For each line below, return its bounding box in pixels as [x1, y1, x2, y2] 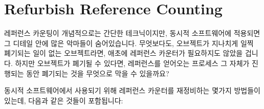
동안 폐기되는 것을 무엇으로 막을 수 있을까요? [26, 68, 169, 78]
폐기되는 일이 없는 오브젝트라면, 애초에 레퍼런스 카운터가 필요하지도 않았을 [4, 48, 243, 58]
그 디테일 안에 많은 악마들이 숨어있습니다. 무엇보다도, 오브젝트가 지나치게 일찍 [4, 37, 254, 48]
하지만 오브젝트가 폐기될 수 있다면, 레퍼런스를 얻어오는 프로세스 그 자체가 [15, 57, 250, 68]
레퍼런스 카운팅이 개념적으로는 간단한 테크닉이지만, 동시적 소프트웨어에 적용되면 [4, 28, 260, 38]
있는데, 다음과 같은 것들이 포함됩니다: [4, 95, 123, 105]
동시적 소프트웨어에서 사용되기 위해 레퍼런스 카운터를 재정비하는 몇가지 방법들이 [4, 85, 260, 96]
